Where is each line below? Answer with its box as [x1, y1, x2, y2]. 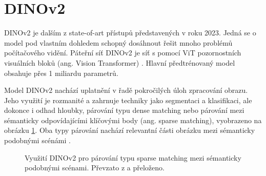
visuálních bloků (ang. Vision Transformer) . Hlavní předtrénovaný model [4, 57, 235, 68]
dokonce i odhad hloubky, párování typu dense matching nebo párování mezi [4, 105, 244, 115]
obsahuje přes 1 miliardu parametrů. [4, 67, 118, 78]
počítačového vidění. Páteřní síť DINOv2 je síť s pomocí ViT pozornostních [4, 47, 241, 58]
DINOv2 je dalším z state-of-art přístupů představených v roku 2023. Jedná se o [4, 27, 256, 38]
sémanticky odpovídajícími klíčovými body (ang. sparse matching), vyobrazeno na [4, 114, 262, 125]
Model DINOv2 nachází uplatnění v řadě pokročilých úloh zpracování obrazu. [4, 85, 248, 95]
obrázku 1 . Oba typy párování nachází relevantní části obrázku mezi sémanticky [4, 125, 255, 135]
